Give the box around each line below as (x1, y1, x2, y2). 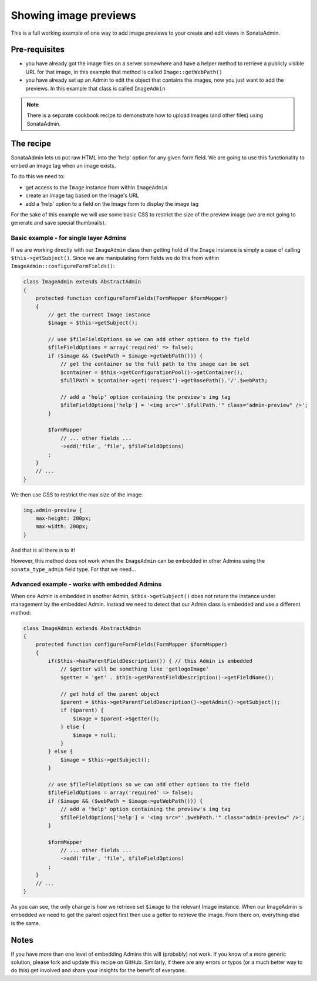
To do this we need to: (11, 173, 65, 180)
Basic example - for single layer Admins (11, 234, 126, 242)
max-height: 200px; (35, 515, 92, 522)
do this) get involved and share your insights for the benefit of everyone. (11, 967, 186, 974)
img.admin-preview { (23, 506, 82, 513)
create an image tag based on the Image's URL (25, 192, 139, 199)
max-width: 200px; (35, 523, 89, 530)
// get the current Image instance (48, 311, 151, 318)
